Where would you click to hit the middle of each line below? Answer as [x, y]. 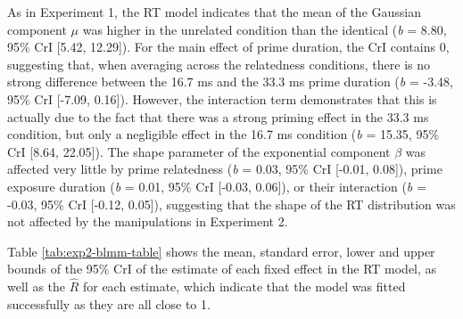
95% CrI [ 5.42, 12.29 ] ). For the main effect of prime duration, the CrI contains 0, [228, 47]
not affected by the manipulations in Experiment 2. [148, 221]
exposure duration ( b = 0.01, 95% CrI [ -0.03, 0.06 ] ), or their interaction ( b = [217, 186]
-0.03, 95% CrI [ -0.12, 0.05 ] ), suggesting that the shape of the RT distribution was [231, 204]
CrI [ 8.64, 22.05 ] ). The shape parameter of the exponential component [199, 151]
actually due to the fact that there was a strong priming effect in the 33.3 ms [218, 116]
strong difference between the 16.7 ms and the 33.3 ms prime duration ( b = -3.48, [230, 82]
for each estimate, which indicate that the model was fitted [244, 286]
